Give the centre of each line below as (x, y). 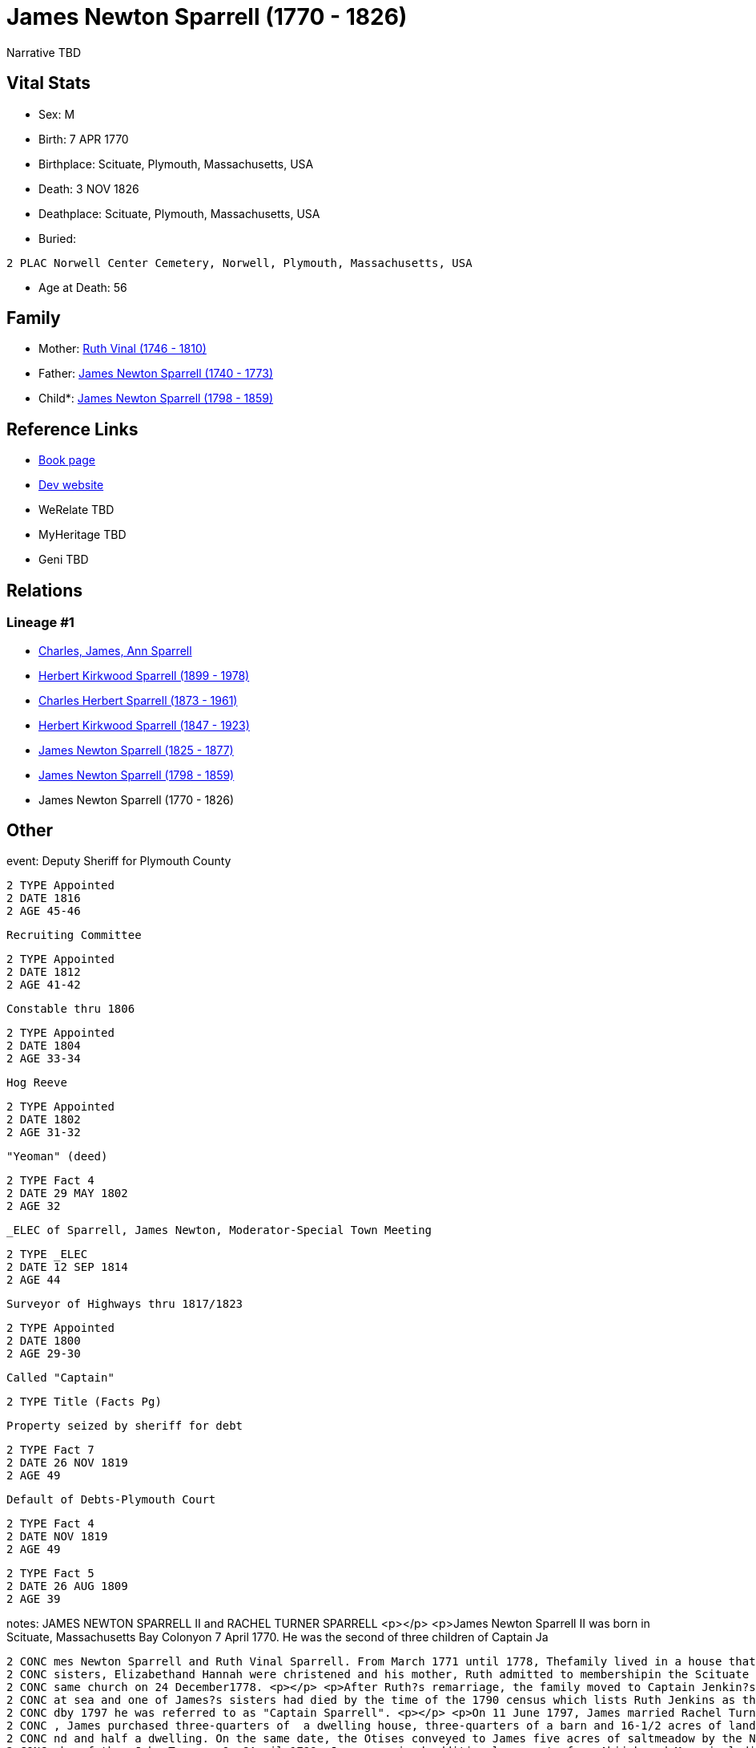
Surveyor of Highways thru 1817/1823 (125, 1304)
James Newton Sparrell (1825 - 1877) (136, 750)
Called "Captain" (60, 1378)
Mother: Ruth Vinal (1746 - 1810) (123, 349)
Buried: (58, 238)
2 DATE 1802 (44, 1120)
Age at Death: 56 (83, 287)
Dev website (71, 485)
